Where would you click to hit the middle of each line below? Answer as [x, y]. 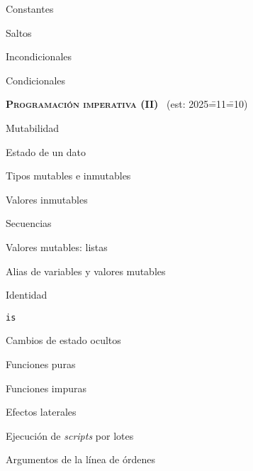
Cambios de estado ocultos [63, 340]
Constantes [30, 9]
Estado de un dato [46, 151]
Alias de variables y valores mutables [86, 271]
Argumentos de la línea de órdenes [80, 459]
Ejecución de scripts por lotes [70, 435]
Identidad [27, 295]
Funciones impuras [46, 388]
